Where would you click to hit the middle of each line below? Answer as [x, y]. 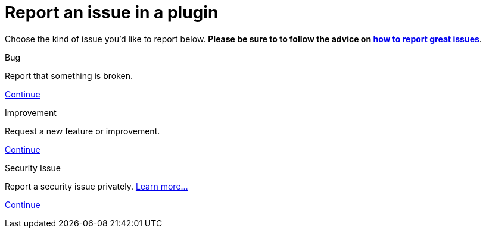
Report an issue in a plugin [112, 12]
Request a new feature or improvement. [82, 131]
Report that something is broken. [69, 75]
